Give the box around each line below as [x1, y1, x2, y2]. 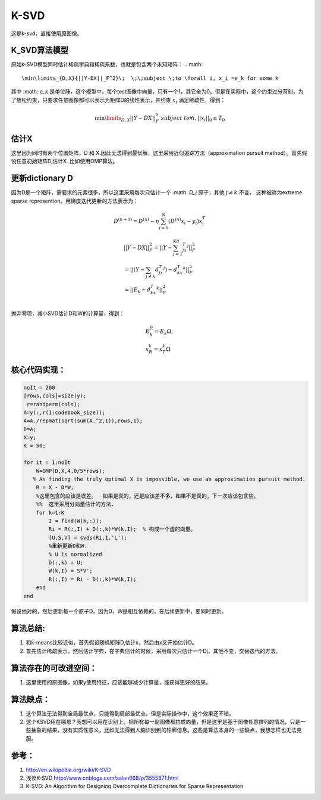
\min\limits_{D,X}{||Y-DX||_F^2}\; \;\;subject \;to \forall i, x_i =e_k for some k [21, 74, 279, 82]
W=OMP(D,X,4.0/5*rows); [36, 468, 105, 474]
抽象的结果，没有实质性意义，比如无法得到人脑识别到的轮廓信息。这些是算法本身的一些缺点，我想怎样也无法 [30, 727, 297, 734]
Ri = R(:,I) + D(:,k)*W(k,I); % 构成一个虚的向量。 [48, 526, 196, 533]
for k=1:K [36, 509, 65, 516]
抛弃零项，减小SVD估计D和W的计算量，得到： [11, 310, 125, 317]
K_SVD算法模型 [11, 45, 68, 55]
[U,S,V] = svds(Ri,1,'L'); [48, 534, 127, 541]
